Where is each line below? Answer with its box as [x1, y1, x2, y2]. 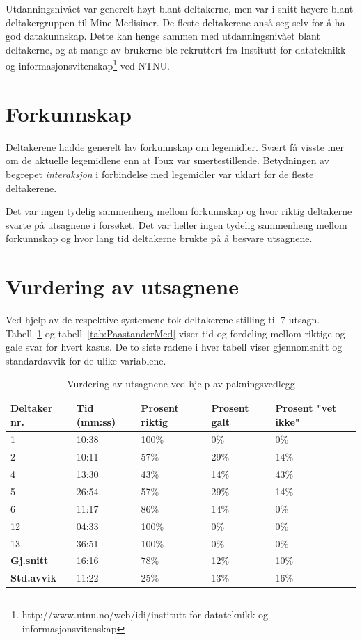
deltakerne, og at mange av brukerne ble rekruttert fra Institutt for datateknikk [6, 42, 346, 56]
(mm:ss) [76, 414, 116, 429]
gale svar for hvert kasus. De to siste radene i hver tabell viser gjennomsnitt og [6, 339, 343, 354]
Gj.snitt [10, 553, 49, 568]
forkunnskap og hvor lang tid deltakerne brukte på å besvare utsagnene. [6, 231, 313, 246]
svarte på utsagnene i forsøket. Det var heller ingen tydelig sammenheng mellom [6, 217, 347, 232]
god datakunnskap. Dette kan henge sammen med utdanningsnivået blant [6, 29, 320, 43]
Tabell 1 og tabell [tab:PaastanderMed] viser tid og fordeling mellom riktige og [6, 326, 345, 340]
